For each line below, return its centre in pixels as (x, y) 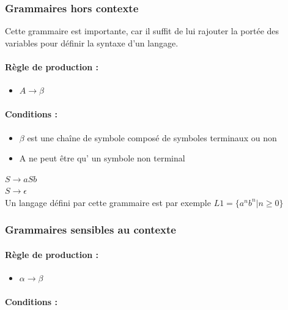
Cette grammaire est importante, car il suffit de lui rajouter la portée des (142, 31)
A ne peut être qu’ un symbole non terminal (102, 158)
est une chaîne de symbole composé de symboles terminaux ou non (152, 137)
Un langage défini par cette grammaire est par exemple (108, 202)
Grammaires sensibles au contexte (90, 230)
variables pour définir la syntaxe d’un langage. (92, 42)
